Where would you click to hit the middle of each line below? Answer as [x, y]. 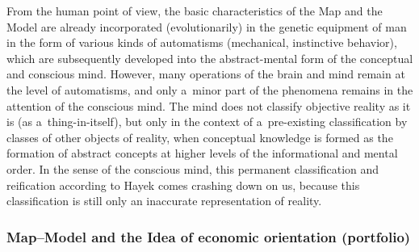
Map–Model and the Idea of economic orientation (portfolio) [209, 236]
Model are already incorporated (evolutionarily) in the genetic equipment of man [207, 26]
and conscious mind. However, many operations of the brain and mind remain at [206, 74]
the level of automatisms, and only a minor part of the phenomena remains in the [210, 89]
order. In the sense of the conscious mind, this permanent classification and [193, 168]
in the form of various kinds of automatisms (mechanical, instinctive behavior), [202, 42]
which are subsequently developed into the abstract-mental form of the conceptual [210, 58]
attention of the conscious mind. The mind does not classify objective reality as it [209, 105]
